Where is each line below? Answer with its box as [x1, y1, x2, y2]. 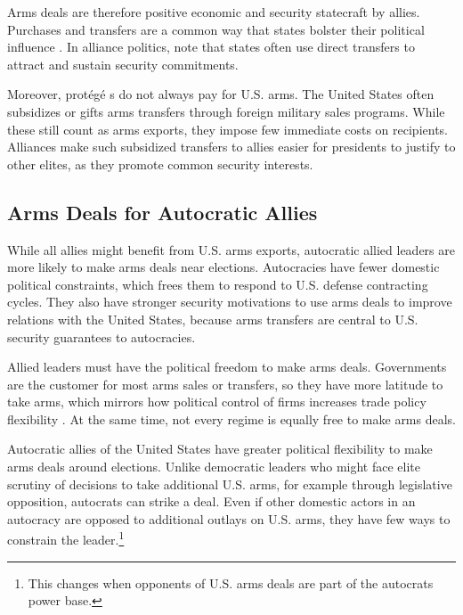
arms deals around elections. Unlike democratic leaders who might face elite [7, 457, 420, 476]
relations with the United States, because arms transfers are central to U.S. [7, 309, 418, 328]
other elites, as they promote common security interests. [7, 154, 313, 173]
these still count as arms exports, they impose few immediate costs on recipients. [7, 119, 449, 138]
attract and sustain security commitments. [7, 54, 239, 73]
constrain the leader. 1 [7, 528, 125, 549]
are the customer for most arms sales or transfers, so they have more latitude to [7, 374, 443, 393]
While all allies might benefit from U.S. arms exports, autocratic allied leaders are [7, 240, 455, 258]
